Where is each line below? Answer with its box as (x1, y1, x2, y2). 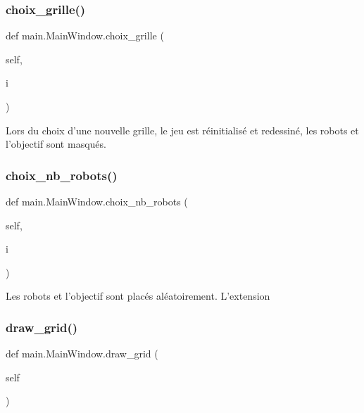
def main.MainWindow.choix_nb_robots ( (6, 194, 188, 208)
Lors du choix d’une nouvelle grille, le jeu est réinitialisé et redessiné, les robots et (6, 122, 359, 137)
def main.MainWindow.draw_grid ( (6, 346, 158, 361)
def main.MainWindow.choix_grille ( (6, 28, 164, 43)
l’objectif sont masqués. (6, 136, 106, 151)
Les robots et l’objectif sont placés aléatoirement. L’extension (6, 288, 270, 303)
